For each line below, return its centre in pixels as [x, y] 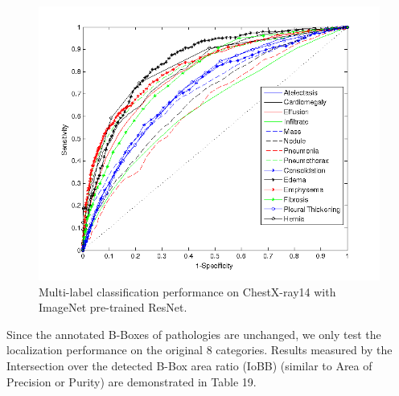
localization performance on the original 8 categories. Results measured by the [199, 350]
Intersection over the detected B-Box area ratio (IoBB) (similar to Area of [189, 366]
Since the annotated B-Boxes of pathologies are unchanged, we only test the [194, 334]
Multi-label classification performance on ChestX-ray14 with [187, 291]
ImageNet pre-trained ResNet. [113, 307]
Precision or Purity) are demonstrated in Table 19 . [132, 381]
